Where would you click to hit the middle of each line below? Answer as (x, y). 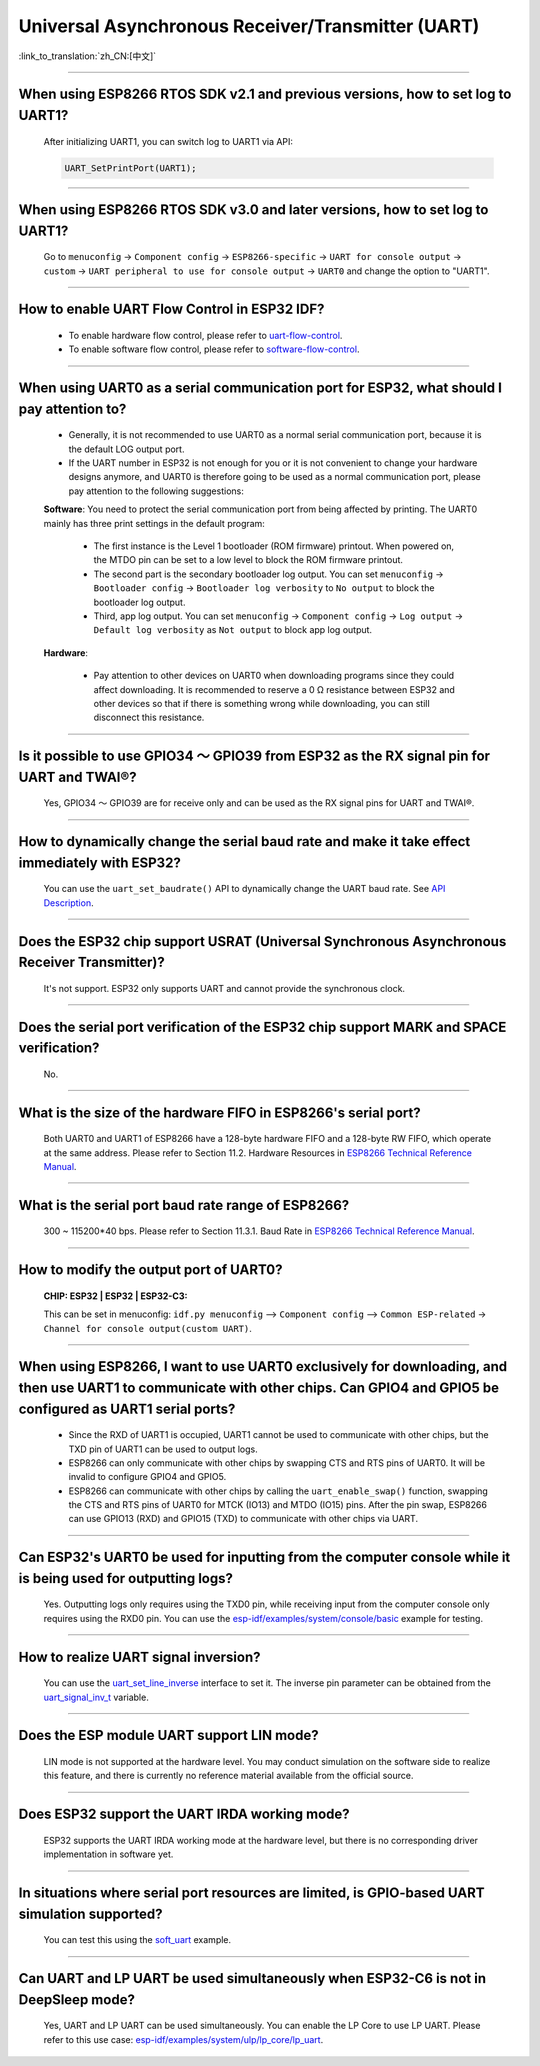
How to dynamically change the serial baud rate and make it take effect (244, 841)
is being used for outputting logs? (126, 1578)
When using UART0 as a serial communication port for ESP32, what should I (260, 388)
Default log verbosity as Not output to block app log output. (233, 630)
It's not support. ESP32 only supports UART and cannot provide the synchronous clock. (224, 988)
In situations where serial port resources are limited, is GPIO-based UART (251, 1893)
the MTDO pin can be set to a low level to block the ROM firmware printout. (248, 560)
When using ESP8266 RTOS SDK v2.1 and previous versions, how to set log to (265, 94)
